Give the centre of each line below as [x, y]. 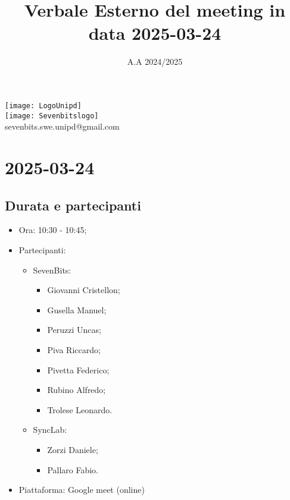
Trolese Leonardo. [80, 409]
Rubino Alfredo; [77, 390]
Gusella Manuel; [77, 309]
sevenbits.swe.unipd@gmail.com [62, 126]
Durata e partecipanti [73, 205]
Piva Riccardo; [74, 349]
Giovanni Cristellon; [84, 290]
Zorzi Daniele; [73, 449]
